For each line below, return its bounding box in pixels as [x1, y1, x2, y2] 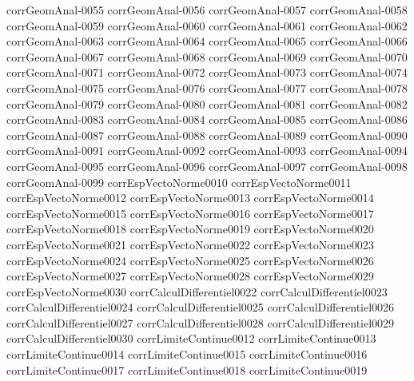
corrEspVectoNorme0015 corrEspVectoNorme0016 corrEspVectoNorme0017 [6, 204, 374, 221]
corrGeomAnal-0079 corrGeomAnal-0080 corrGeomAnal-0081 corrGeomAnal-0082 [6, 95, 408, 112]
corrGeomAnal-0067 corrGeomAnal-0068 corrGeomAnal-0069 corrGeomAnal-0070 [6, 48, 408, 65]
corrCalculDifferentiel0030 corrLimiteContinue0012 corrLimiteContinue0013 [6, 330, 376, 347]
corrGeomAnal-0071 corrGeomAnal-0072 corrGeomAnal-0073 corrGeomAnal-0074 [6, 64, 408, 81]
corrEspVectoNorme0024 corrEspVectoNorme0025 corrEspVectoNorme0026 [6, 252, 374, 268]
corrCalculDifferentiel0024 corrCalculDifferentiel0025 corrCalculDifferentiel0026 [6, 299, 395, 316]
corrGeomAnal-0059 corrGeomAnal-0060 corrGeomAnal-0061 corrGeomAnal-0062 [6, 17, 408, 34]
